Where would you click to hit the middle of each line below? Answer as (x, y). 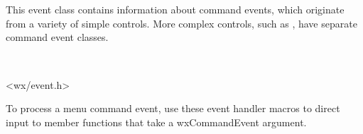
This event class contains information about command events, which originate (175, 10)
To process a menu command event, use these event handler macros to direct (173, 108)
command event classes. (57, 37)
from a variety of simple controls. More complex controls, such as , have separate (181, 23)
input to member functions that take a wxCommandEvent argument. (156, 122)
